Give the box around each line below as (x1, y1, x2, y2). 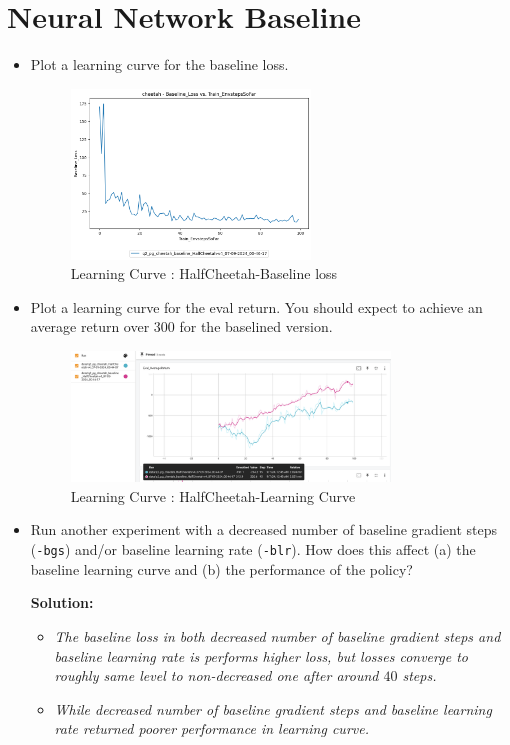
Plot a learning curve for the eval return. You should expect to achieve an (30, 296, 483, 317)
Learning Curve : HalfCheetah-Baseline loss (70, 263, 338, 284)
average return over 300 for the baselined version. (30, 316, 333, 337)
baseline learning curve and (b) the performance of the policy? (30, 558, 413, 579)
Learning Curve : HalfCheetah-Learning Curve (70, 485, 356, 506)
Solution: (30, 592, 94, 613)
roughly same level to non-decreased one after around (54, 665, 379, 686)
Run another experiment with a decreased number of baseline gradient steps (30, 519, 497, 540)
